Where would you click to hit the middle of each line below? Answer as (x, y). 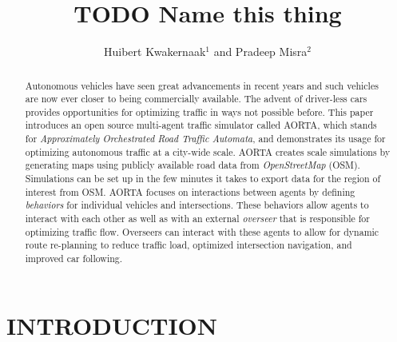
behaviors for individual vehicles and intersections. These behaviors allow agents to (197, 205)
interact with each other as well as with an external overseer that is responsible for (197, 219)
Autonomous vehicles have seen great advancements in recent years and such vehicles (202, 85)
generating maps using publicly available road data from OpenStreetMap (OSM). (193, 165)
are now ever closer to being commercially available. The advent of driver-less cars (196, 99)
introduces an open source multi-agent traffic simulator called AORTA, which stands (201, 125)
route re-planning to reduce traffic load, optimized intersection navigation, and (189, 245)
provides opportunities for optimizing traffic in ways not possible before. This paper (199, 111)
